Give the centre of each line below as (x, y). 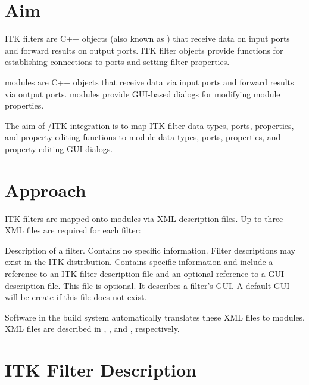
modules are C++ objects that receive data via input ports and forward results (149, 81)
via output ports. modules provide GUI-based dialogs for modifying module (143, 93)
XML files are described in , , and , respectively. (92, 329)
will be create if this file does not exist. (76, 297)
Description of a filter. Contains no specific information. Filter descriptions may (150, 250)
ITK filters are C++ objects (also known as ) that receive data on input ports (147, 38)
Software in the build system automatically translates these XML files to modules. (155, 317)
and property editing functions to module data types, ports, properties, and (143, 137)
